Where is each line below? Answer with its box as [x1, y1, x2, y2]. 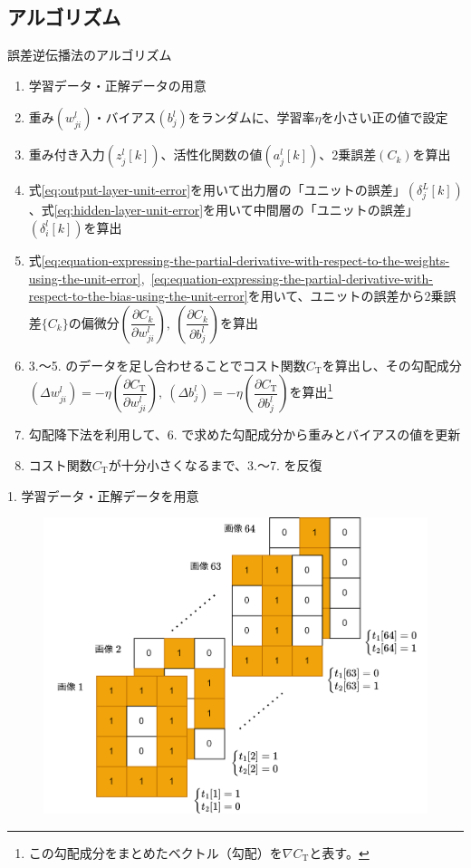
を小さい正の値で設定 [321, 108, 448, 127]
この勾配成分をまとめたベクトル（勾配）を [28, 843, 283, 862]
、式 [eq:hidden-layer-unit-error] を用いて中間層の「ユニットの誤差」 [28, 200, 418, 219]
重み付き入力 [28, 145, 105, 164]
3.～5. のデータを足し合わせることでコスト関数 [28, 355, 306, 374]
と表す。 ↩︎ [309, 843, 370, 862]
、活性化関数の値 [160, 145, 263, 164]
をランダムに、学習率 [187, 108, 315, 127]
